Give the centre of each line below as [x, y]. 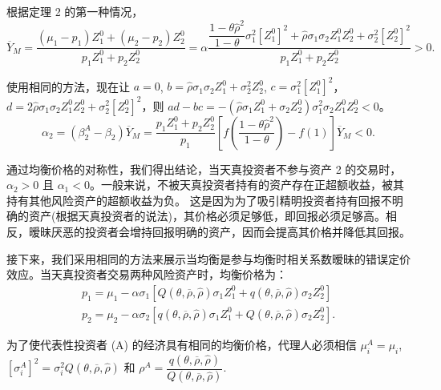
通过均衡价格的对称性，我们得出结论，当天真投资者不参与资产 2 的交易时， [204, 169]
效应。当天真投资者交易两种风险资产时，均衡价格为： [147, 274]
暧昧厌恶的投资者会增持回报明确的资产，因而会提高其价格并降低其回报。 [219, 231]
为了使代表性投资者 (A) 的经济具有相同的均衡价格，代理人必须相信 [182, 344]
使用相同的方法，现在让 [68, 86]
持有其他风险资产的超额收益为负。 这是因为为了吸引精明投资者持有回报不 [199, 200]
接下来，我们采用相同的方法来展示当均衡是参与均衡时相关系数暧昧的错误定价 [208, 258]
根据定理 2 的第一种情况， [75, 11]
